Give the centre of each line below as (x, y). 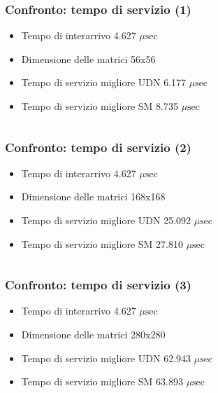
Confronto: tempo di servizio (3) (98, 285)
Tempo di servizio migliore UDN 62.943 (106, 358)
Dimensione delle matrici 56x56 (88, 58)
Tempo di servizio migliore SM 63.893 (102, 381)
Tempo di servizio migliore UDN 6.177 (104, 82)
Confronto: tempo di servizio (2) (98, 147)
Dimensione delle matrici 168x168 (93, 196)
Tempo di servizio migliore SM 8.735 (100, 106)
